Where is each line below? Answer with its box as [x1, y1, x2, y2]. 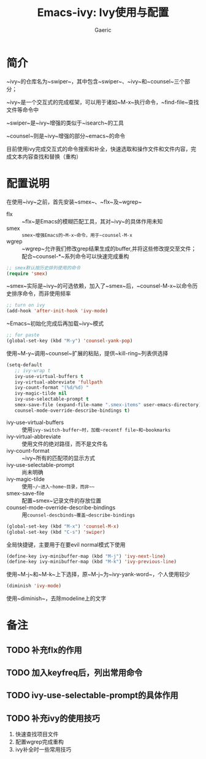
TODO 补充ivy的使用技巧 [6, 713, 100, 723]
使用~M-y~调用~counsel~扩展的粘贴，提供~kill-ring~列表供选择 [6, 349, 169, 356]
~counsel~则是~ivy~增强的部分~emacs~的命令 [6, 132, 126, 139]
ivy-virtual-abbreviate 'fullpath [14, 379, 103, 385]
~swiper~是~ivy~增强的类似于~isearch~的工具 [6, 119, 124, 126]
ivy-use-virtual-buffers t [14, 373, 84, 379]
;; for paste [6, 332, 40, 338]
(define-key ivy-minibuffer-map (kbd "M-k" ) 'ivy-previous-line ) [6, 559, 177, 565]
